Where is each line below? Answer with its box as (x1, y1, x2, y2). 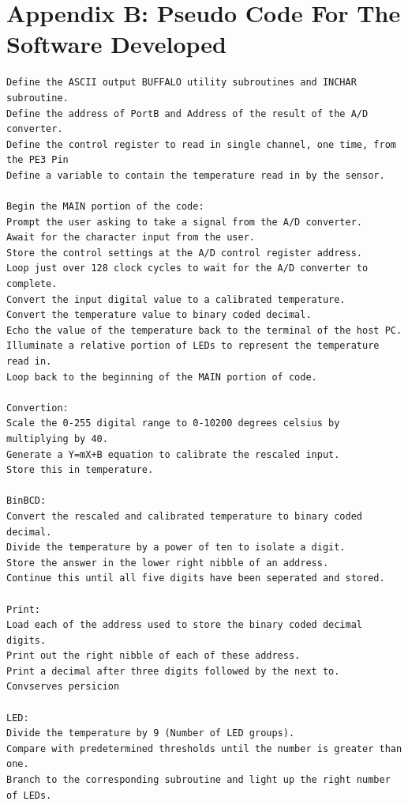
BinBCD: (6, 495, 47, 507)
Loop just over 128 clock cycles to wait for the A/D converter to (6, 263, 369, 274)
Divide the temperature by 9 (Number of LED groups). (6, 728, 295, 739)
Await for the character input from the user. (6, 232, 255, 244)
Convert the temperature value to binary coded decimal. (6, 309, 312, 321)
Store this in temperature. (6, 464, 154, 476)
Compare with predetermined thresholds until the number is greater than (6, 743, 402, 754)
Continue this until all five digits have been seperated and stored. (6, 573, 385, 584)
